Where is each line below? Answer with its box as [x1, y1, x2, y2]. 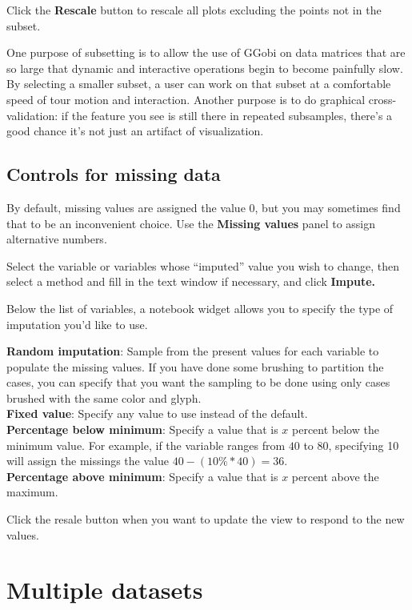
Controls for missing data [6, 162, 221, 187]
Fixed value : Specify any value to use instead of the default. [6, 405, 308, 422]
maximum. [6, 484, 58, 500]
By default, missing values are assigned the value [6, 199, 246, 215]
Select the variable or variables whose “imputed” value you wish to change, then [6, 257, 400, 274]
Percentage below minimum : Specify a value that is [6, 421, 278, 438]
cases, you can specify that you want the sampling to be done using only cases [6, 374, 390, 391]
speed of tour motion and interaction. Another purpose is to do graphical [6, 90, 366, 107]
